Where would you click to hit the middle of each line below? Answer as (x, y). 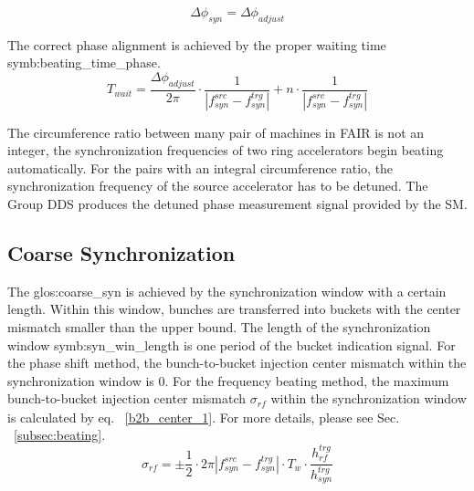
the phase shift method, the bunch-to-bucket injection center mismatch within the (237, 363)
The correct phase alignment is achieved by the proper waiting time (197, 44)
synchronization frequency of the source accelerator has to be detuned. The (218, 186)
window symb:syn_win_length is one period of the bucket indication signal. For (232, 345)
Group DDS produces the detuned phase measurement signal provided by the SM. (237, 204)
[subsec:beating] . (60, 435)
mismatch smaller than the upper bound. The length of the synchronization (219, 327)
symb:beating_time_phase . (84, 63)
